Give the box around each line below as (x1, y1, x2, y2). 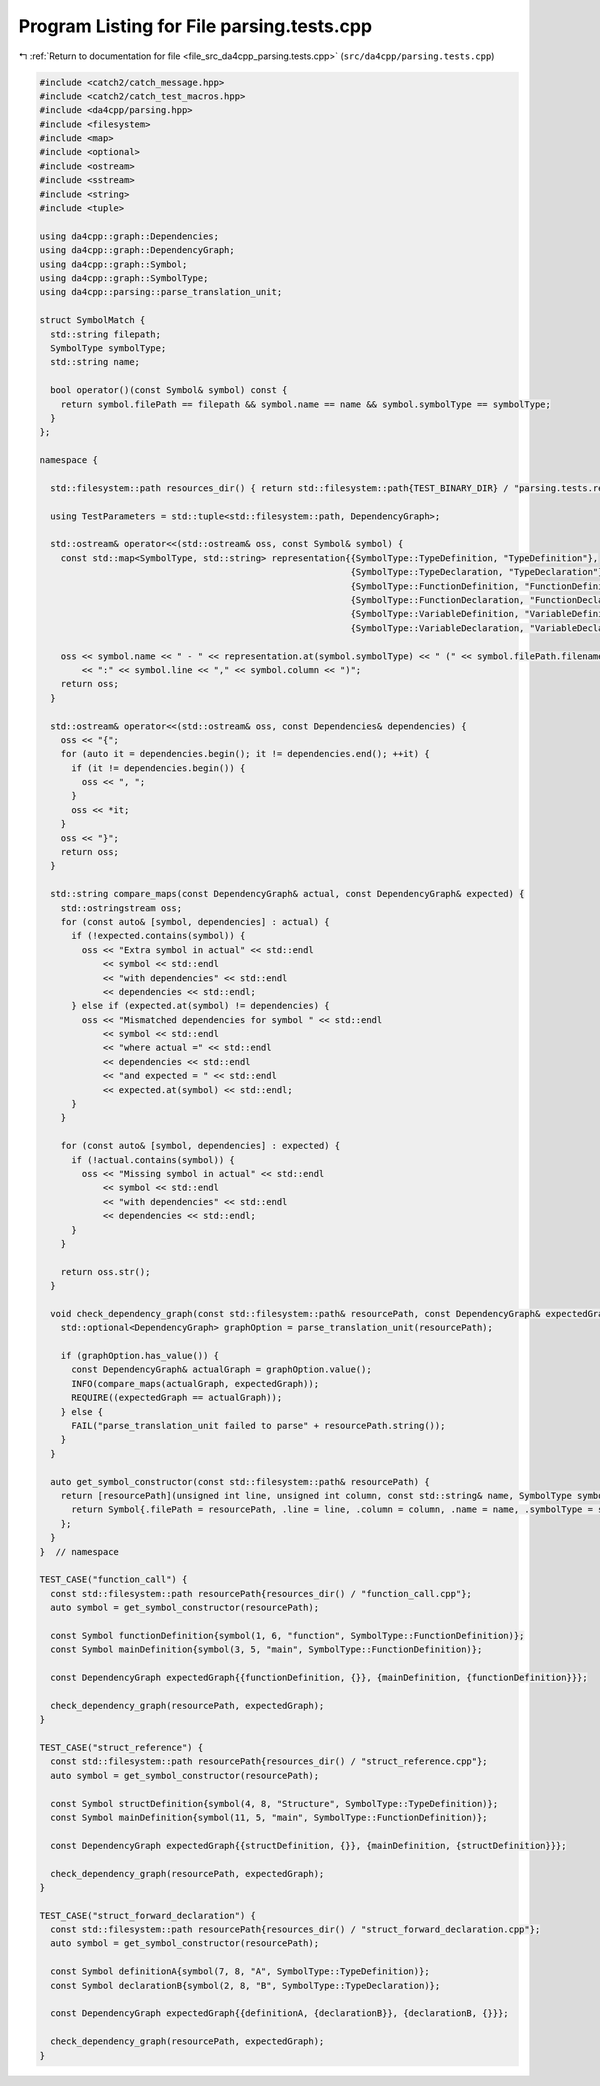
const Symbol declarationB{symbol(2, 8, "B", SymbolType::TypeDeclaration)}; (50, 1980, 441, 1991)
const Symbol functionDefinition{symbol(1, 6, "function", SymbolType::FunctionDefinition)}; (50, 1630, 525, 1641)
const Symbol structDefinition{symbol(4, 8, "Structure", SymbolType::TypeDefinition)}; (50, 1798, 499, 1809)
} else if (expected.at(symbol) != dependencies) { (71, 1000, 330, 1012)
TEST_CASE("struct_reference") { (39, 1742, 204, 1754)
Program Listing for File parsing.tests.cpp (18, 15, 373, 37)
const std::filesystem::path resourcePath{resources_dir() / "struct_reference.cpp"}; (50, 1756, 489, 1767)
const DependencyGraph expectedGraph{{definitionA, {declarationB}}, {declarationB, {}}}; (50, 2008, 509, 2019)
